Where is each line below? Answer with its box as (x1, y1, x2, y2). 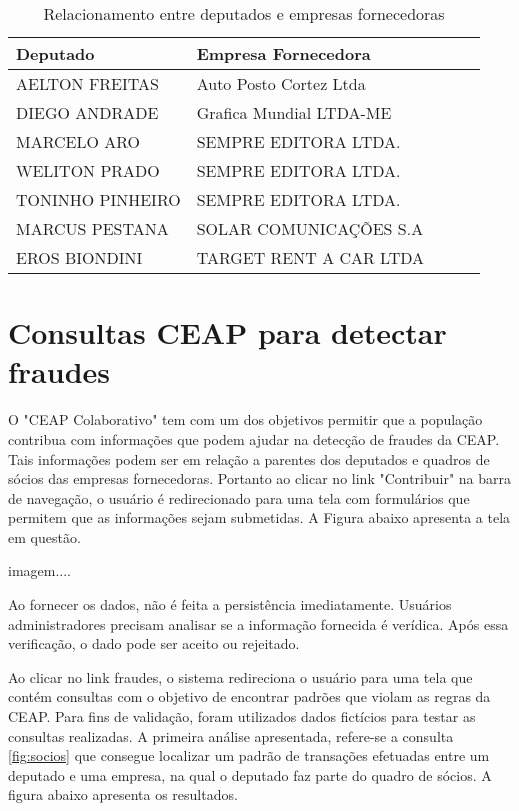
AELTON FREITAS (16, 72, 159, 95)
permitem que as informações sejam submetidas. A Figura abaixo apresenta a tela (8, 507, 511, 528)
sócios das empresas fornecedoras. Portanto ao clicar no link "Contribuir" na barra (8, 468, 512, 489)
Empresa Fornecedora (196, 42, 371, 65)
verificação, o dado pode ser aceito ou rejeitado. (8, 633, 300, 654)
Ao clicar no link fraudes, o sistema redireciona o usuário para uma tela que (8, 666, 473, 687)
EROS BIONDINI (16, 246, 143, 269)
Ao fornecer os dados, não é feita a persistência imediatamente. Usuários (8, 594, 452, 615)
